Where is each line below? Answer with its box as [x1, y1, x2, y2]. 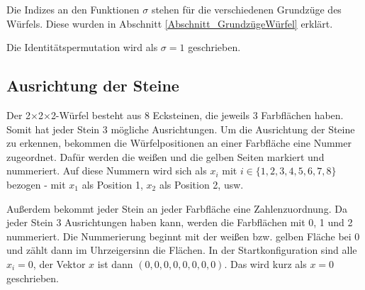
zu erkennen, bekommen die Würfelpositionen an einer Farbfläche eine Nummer [6, 135, 352, 150]
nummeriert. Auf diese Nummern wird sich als [6, 163, 207, 178]
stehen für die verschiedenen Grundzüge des [151, 2, 342, 16]
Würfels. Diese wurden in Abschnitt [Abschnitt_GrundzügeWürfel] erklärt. [6, 16, 333, 30]
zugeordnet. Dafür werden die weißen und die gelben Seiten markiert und [6, 149, 325, 164]
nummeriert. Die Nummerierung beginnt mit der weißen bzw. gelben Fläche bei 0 [6, 228, 360, 243]
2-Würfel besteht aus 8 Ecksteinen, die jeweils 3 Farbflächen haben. [50, 107, 344, 122]
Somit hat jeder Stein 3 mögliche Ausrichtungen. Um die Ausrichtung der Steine [6, 121, 355, 136]
